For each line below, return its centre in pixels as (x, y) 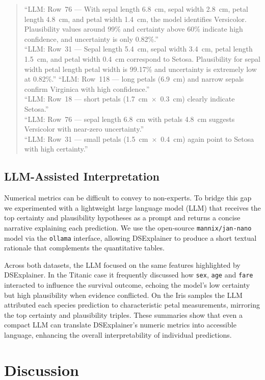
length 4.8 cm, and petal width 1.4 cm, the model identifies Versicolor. (135, 19)
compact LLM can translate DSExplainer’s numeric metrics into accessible (120, 325)
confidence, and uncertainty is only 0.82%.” (91, 39)
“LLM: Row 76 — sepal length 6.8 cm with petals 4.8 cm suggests (129, 119)
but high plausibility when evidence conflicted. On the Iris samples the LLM (123, 295)
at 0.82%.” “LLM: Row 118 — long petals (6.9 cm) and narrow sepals (134, 79)
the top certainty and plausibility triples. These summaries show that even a (124, 314)
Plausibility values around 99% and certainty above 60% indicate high (134, 29)
